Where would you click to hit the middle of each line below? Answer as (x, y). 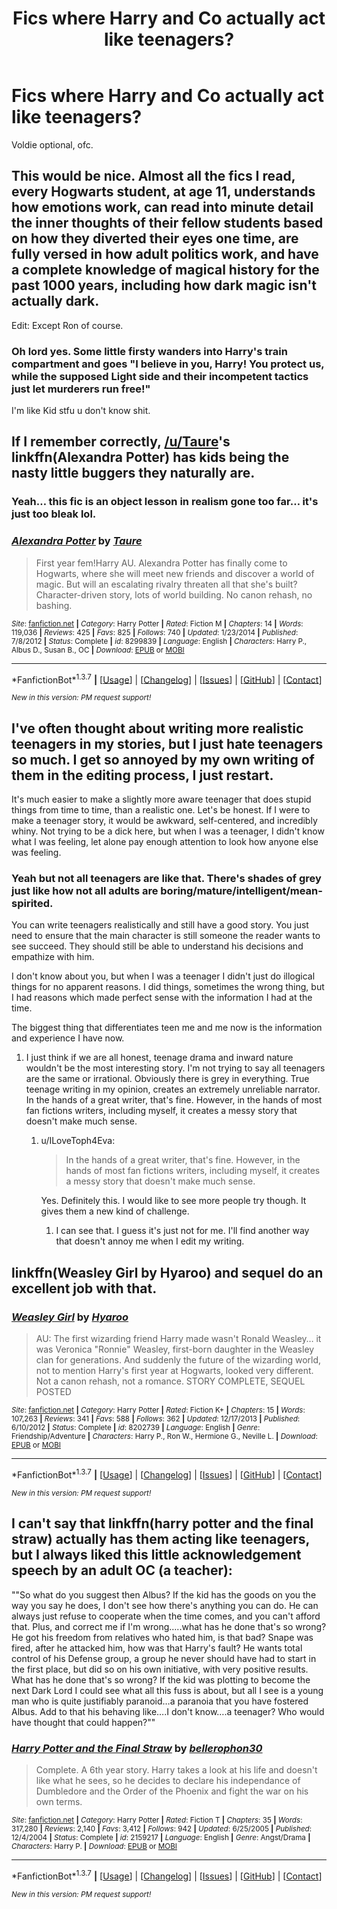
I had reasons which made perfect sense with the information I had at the (162, 998)
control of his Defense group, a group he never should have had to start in (164, 1658)
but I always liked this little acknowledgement (156, 1555)
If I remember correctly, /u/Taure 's (121, 442)
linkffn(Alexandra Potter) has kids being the (150, 457)
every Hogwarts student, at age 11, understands (163, 192)
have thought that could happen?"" (83, 1722)
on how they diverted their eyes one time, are (155, 238)
